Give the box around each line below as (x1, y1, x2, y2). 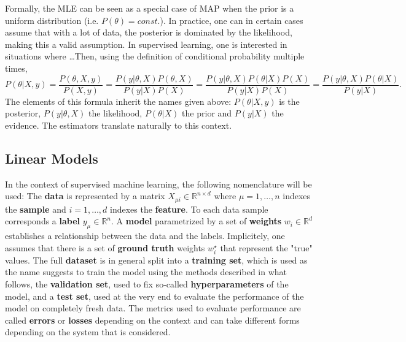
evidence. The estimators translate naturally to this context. (5, 118, 232, 131)
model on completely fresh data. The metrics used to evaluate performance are (5, 302, 301, 314)
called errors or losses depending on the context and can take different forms (5, 313, 300, 326)
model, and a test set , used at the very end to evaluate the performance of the (5, 289, 304, 302)
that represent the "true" (220, 241, 313, 254)
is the (279, 94, 300, 107)
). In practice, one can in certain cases (160, 13, 303, 26)
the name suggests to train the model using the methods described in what (5, 265, 287, 278)
